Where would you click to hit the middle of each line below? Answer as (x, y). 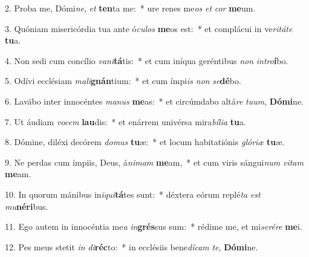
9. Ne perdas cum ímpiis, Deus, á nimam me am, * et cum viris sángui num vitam (154, 162)
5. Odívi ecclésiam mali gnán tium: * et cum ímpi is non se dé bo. (123, 81)
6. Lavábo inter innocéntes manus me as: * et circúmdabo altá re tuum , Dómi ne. (154, 101)
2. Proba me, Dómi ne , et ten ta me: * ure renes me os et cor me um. (130, 8)
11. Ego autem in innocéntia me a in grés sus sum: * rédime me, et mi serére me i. (154, 226)
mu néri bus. (27, 206)
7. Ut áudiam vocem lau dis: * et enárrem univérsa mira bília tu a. (125, 121)
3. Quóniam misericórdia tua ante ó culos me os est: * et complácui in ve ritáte (149, 28)
